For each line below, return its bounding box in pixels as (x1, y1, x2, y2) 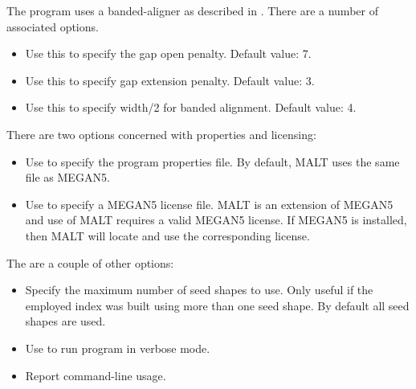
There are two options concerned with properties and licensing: (6, 125, 316, 142)
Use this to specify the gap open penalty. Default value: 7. (25, 45, 312, 62)
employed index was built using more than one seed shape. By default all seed (25, 297, 410, 313)
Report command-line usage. (25, 366, 166, 383)
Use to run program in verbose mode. (25, 339, 210, 356)
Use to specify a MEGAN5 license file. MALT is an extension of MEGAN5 (25, 195, 394, 212)
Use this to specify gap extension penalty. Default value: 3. (25, 72, 315, 88)
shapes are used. (25, 313, 106, 330)
